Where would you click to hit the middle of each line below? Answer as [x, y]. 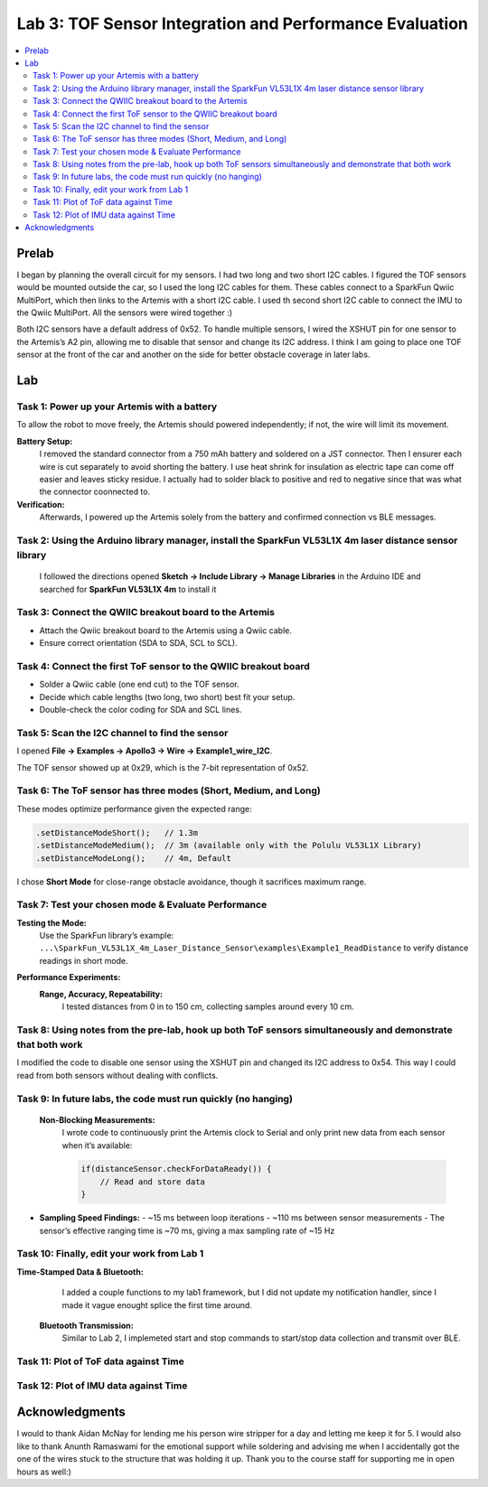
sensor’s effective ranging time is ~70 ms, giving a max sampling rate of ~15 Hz [187, 1230]
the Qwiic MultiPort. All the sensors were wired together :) [125, 313]
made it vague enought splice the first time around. [157, 1305]
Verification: [41, 504]
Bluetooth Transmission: [87, 1325]
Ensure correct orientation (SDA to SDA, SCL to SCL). [139, 643]
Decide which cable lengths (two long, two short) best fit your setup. [167, 697]
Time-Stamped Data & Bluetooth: [80, 1272]
